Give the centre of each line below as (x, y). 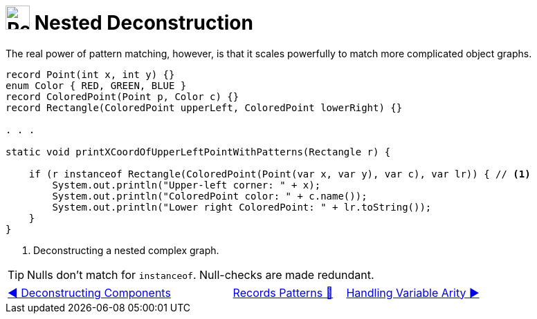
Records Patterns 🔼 (283, 292)
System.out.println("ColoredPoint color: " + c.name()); (210, 196)
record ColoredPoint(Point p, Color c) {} (122, 96)
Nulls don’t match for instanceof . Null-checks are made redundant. (201, 274)
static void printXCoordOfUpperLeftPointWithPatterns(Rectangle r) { (198, 152)
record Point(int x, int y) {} (90, 74)
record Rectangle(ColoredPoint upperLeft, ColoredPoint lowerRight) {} (204, 107)
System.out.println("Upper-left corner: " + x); (186, 185)
